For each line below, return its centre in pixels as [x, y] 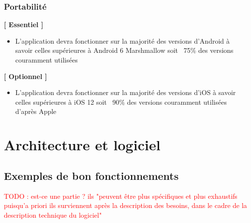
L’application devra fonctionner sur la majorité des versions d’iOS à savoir [125, 92]
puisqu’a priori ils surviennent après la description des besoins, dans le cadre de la [125, 205]
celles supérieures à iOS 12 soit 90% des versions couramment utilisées [121, 102]
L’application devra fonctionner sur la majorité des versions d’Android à [122, 40]
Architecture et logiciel [82, 145]
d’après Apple [36, 111]
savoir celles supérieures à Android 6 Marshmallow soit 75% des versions [124, 50]
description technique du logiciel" [53, 215]
